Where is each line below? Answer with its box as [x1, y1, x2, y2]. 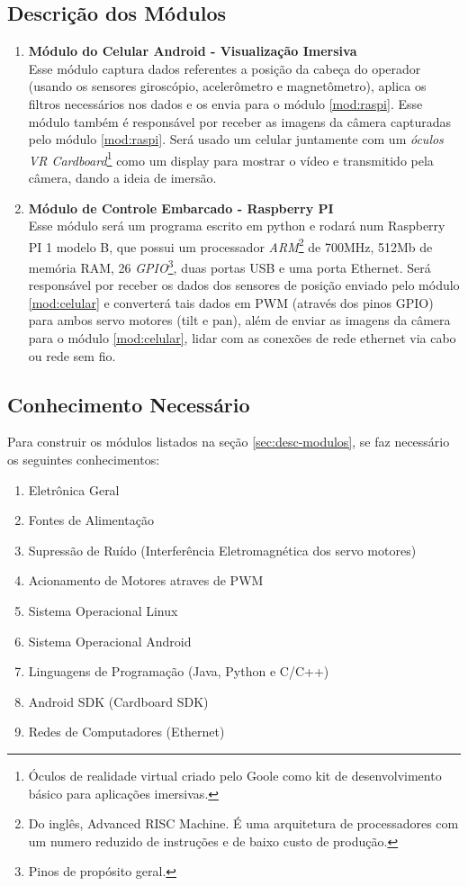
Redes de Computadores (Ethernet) [28, 722, 225, 741]
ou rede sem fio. [28, 346, 116, 365]
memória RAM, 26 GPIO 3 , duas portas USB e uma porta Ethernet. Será [28, 256, 431, 276]
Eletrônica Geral [28, 480, 120, 499]
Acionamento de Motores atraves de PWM [28, 571, 264, 590]
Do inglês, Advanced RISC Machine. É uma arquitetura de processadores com [28, 814, 459, 833]
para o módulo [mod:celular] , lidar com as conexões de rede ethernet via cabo [28, 329, 456, 348]
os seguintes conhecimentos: [7, 450, 160, 469]
